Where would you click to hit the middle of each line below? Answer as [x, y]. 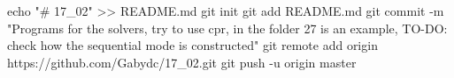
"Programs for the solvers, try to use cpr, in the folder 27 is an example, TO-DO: [227, 28]
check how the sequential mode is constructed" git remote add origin [192, 45]
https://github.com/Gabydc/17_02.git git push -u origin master [182, 62]
